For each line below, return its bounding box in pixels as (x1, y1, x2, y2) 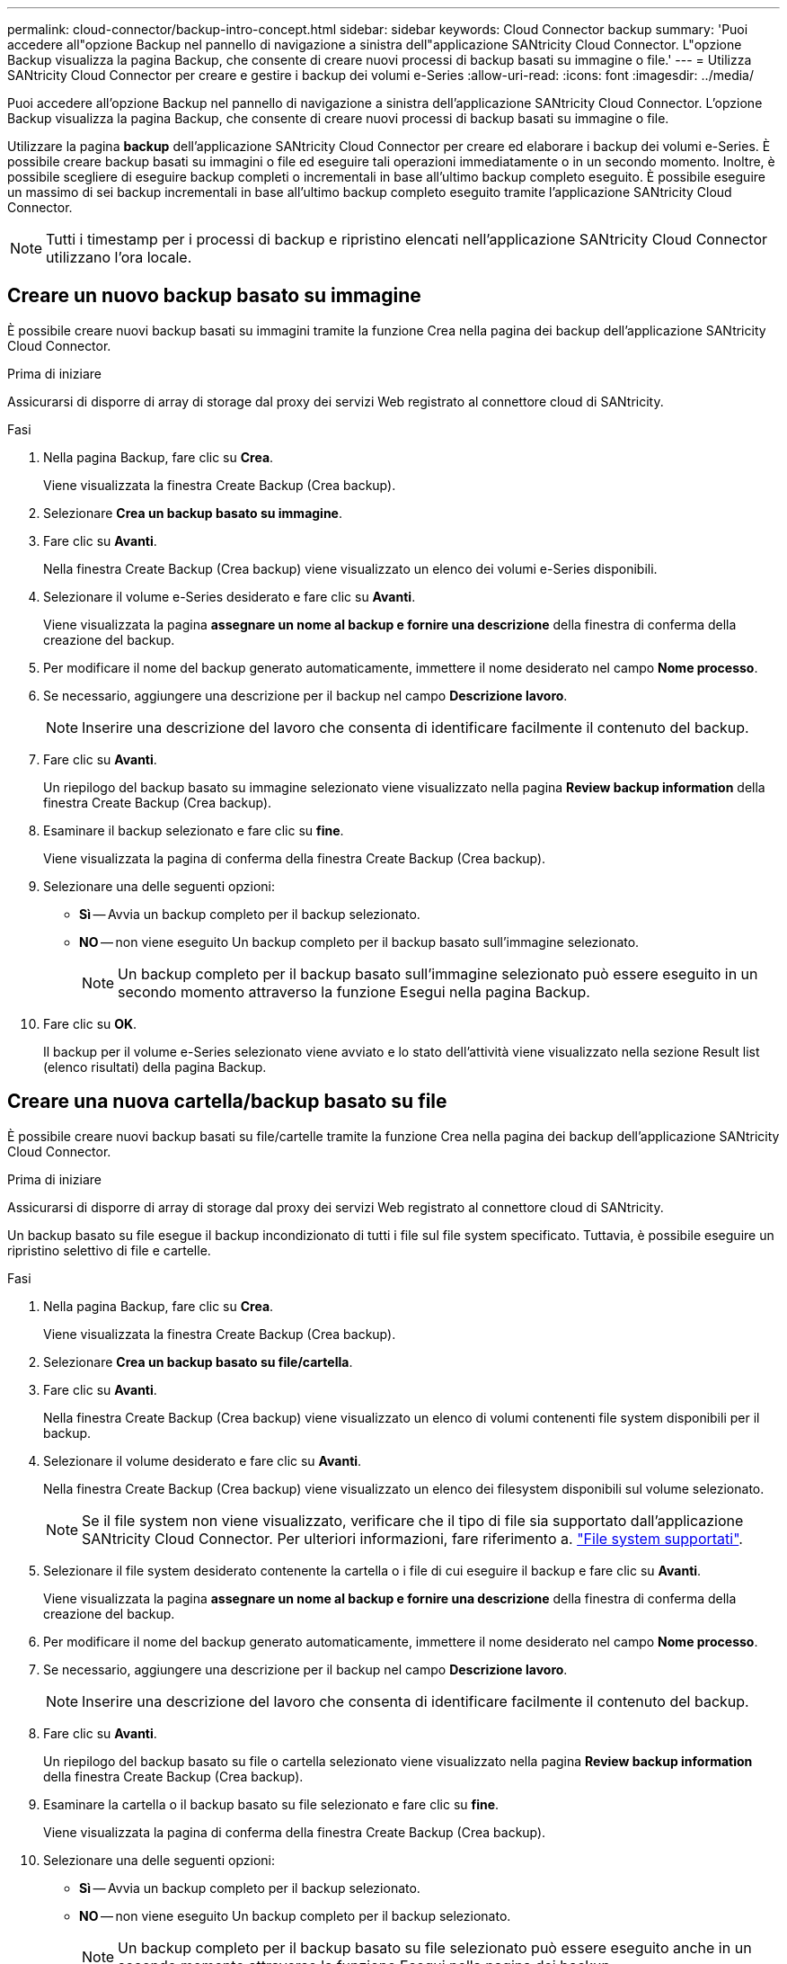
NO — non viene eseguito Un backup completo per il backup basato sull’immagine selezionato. (79, 933, 640, 950)
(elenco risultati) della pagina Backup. (43, 1058, 267, 1075)
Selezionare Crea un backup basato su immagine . (43, 504, 343, 521)
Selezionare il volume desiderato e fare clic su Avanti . (43, 1452, 362, 1469)
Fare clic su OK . (43, 1015, 137, 1031)
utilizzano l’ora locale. (46, 248, 192, 266)
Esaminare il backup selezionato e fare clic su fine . (43, 822, 344, 838)
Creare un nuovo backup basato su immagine (7, 284, 421, 308)
